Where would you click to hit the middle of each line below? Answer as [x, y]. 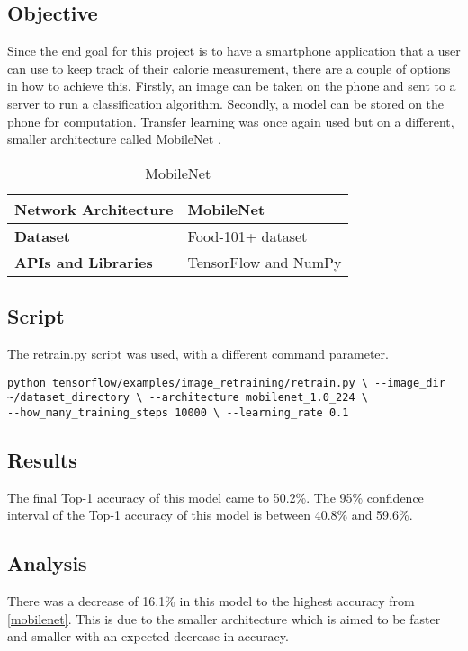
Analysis [47, 563]
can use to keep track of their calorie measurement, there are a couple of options [229, 68]
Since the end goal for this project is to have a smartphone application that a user [234, 51]
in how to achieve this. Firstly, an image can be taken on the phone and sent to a [232, 86]
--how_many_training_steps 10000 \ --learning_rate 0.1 [178, 412]
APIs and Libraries [84, 262]
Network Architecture [94, 209]
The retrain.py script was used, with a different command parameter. [198, 353]
